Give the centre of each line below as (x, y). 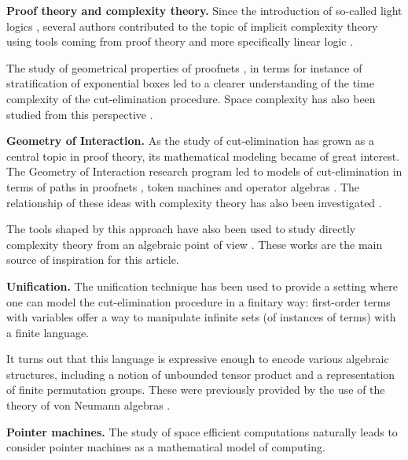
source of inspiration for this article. (93, 260)
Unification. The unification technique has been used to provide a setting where (202, 286)
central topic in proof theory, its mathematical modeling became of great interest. (203, 156)
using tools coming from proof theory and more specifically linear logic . (180, 41)
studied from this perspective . (80, 114)
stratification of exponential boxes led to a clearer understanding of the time (190, 83)
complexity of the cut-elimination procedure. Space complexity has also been (191, 98)
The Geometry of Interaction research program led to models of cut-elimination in (204, 171)
